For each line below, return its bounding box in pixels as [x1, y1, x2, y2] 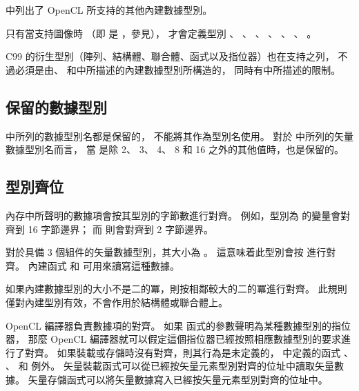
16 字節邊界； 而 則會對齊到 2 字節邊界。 [28, 221, 213, 236]
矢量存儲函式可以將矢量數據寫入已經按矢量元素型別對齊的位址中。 [28, 372, 328, 386]
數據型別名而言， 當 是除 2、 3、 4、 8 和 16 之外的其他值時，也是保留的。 [6, 142, 344, 157]
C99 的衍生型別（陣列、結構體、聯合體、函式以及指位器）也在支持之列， [6, 49, 335, 63]
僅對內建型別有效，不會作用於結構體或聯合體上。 [6, 294, 228, 309]
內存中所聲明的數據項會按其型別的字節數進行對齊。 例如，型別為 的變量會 [6, 208, 341, 222]
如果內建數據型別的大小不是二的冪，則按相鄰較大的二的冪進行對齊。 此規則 [6, 281, 347, 296]
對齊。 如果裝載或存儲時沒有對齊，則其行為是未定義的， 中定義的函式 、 [24, 345, 353, 359]
